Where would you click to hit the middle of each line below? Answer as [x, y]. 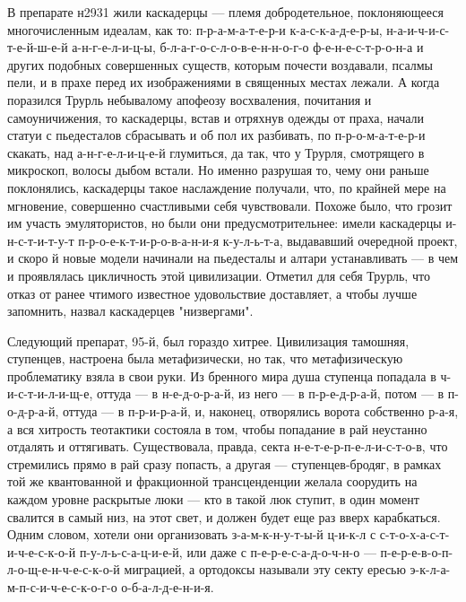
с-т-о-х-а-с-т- [414, 534]
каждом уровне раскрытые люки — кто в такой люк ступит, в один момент [213, 499]
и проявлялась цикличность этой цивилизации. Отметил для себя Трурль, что [219, 275]
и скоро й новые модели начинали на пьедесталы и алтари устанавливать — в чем [233, 258]
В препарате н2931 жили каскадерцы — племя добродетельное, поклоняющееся [225, 12]
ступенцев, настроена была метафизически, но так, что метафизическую [205, 358]
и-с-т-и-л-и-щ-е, [50, 393]
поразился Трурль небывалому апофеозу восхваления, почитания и [190, 99]
